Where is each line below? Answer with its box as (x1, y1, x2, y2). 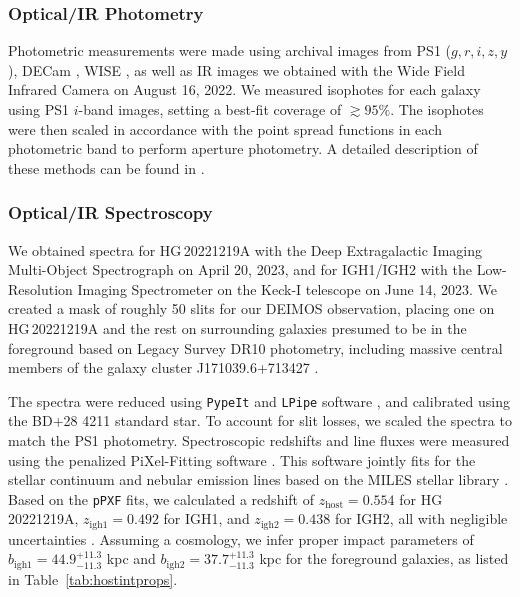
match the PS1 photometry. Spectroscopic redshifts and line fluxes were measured (8, 430, 510, 450)
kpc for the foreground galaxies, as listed (259, 548, 509, 569)
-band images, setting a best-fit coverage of (78, 99, 342, 119)
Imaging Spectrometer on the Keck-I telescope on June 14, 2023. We (77, 278, 498, 299)
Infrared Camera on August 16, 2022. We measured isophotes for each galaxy (8, 79, 481, 100)
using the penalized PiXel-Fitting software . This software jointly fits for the (8, 449, 476, 470)
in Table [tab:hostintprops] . (8, 568, 178, 589)
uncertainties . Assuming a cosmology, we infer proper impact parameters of (8, 528, 474, 549)
